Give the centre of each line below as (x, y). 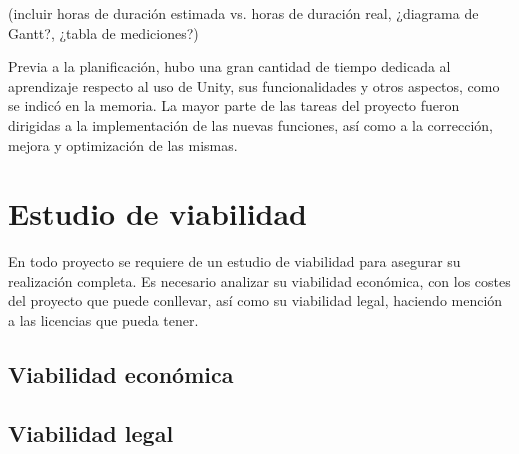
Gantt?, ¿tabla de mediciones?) (103, 32)
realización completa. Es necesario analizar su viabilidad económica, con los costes (259, 280)
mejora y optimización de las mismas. (123, 144)
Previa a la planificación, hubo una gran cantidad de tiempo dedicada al (229, 66)
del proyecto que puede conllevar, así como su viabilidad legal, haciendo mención (255, 300)
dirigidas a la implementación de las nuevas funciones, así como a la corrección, (251, 124)
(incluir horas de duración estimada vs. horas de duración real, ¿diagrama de (243, 13)
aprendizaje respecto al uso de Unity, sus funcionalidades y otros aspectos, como (254, 85)
